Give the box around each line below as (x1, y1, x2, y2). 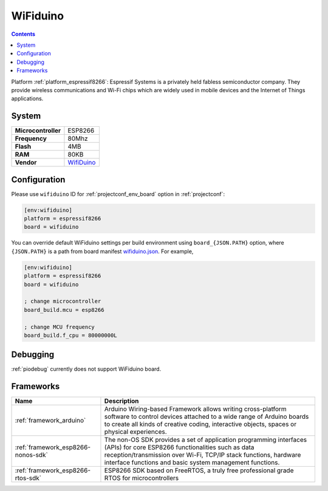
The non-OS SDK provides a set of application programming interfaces (104, 436, 307, 444)
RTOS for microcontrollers (104, 474, 179, 483)
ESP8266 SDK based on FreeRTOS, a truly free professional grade (104, 466, 294, 475)
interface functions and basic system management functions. (104, 458, 280, 467)
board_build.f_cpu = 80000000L (24, 331, 118, 339)
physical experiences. (104, 428, 167, 436)
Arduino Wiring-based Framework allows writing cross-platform (104, 405, 287, 413)
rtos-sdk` (15, 474, 42, 483)
